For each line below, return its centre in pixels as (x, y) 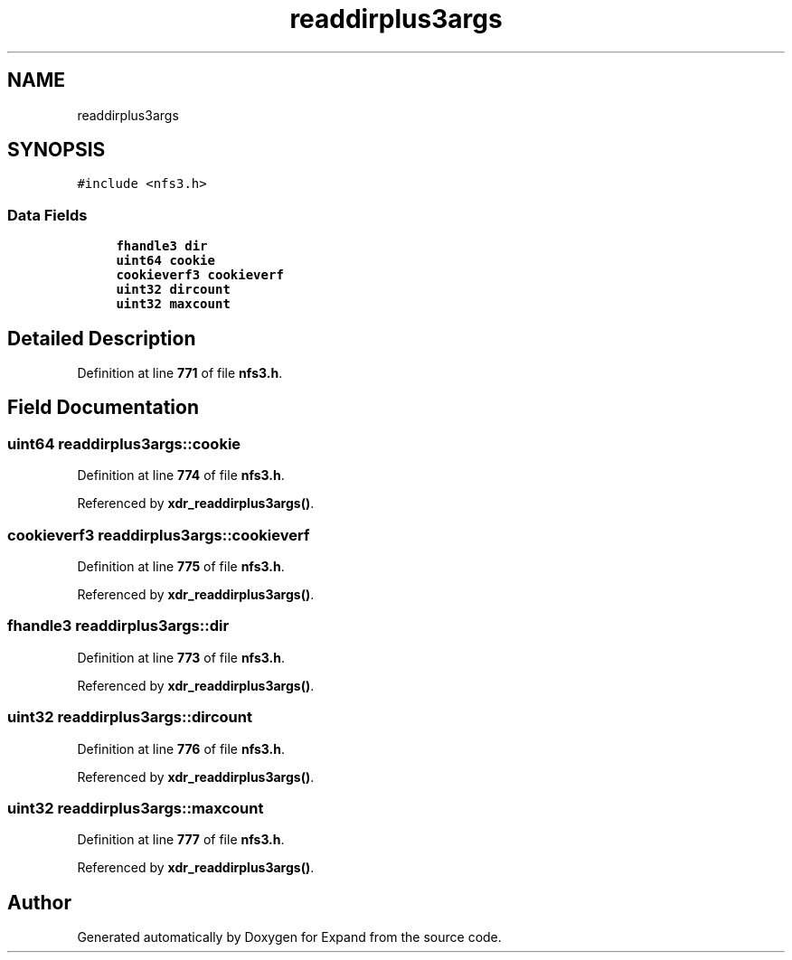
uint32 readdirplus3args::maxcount (136, 808)
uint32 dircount (173, 290)
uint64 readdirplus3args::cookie (124, 443)
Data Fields (47, 215)
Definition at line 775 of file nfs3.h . (181, 566)
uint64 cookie (165, 261)
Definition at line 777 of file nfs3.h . (181, 840)
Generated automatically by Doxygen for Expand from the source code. (289, 937)
